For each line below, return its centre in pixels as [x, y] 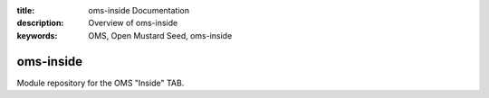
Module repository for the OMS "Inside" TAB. [101, 83]
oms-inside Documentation [139, 10]
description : [40, 23]
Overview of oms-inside [133, 23]
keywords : [37, 35]
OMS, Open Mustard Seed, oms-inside [160, 35]
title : [26, 10]
